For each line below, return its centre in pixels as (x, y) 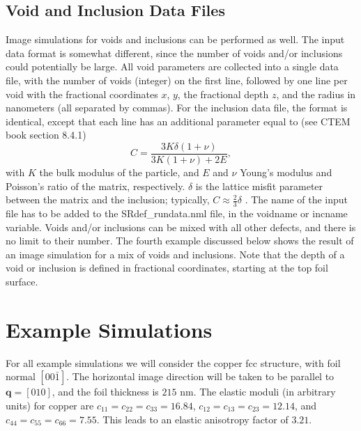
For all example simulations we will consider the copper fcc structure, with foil (173, 362)
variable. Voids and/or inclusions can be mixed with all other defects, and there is (181, 227)
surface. (22, 281)
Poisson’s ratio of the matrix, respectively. (95, 186)
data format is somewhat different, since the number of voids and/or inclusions (174, 53)
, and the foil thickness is (105, 392)
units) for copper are (50, 405)
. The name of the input (297, 199)
